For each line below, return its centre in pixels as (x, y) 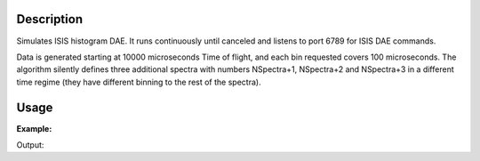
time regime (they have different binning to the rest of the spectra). (139, 82)
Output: (30, 145)
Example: (34, 128)
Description (50, 19)
